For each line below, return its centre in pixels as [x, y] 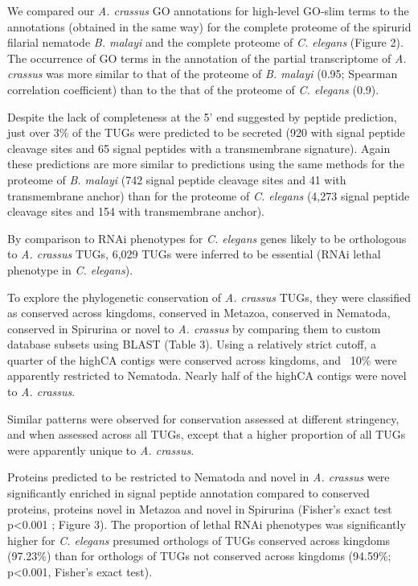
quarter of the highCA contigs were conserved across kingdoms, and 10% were [202, 359]
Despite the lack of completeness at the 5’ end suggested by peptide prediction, [202, 116]
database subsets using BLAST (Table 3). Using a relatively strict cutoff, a [192, 344]
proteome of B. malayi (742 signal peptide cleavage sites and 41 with [177, 179]
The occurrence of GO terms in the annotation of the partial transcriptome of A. [207, 58]
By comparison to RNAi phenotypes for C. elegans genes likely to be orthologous [207, 238]
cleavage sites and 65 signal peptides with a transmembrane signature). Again [199, 148]
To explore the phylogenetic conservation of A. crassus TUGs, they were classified [209, 297]
